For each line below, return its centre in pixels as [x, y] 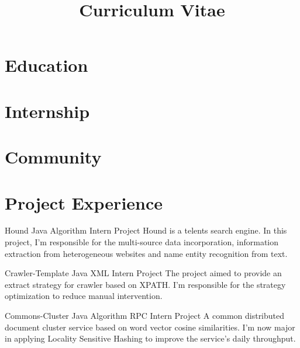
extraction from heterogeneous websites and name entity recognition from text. [146, 253]
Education [46, 65]
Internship [47, 111]
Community [53, 157]
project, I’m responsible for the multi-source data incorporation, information [142, 242]
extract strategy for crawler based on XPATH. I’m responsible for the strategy [145, 284]
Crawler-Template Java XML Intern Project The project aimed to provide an [143, 273]
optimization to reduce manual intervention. [84, 296]
